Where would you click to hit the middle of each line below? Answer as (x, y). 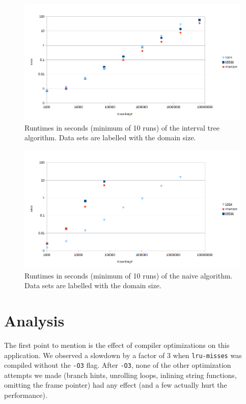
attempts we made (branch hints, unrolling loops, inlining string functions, (120, 375)
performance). (26, 395)
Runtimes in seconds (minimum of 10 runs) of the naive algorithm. (129, 275)
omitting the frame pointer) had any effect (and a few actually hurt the (116, 385)
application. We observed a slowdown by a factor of (85, 355)
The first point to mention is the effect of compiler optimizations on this (117, 345)
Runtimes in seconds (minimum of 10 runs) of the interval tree (122, 127)
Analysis (34, 321)
